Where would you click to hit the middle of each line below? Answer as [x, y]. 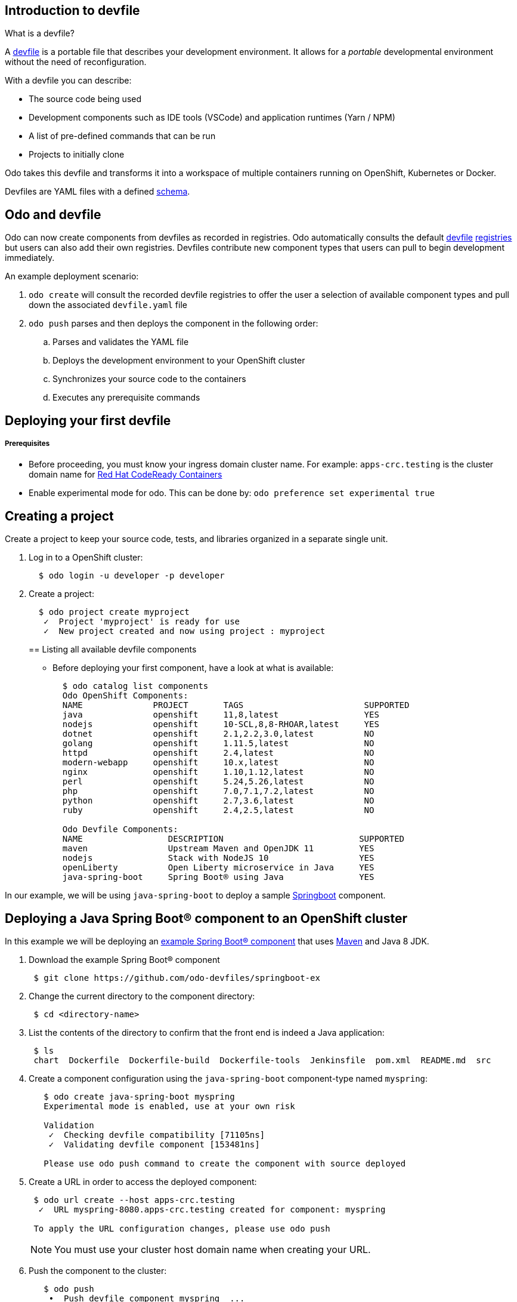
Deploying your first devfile [88, 420]
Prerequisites [27, 444]
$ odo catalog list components [135, 686]
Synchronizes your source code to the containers [149, 379]
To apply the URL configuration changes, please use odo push [182, 1229]
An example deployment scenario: [72, 276]
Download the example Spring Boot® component [124, 960]
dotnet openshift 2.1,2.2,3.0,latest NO [218, 734]
